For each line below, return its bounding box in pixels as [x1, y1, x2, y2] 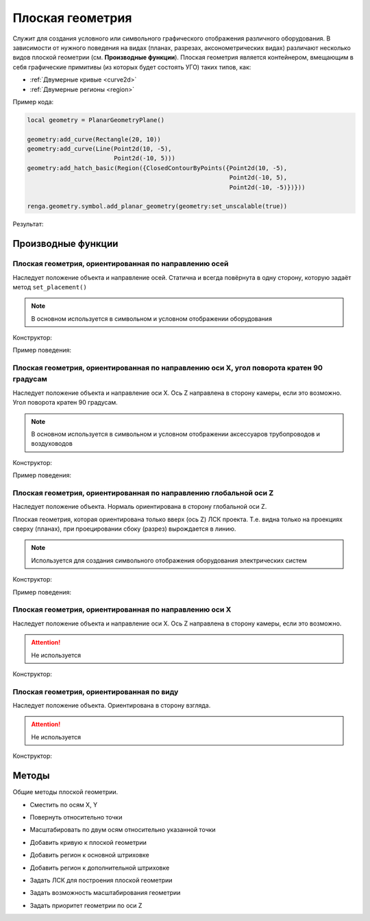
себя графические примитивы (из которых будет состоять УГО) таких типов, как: [12, 62, 251, 71]
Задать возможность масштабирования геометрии [29, 889, 181, 897]
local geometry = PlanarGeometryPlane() [27, 116, 164, 123]
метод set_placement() [12, 283, 87, 291]
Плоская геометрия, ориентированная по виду [12, 686, 179, 696]
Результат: [12, 220, 44, 228]
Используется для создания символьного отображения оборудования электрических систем [31, 556, 308, 564]
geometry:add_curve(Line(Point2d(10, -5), [27, 145, 172, 153]
